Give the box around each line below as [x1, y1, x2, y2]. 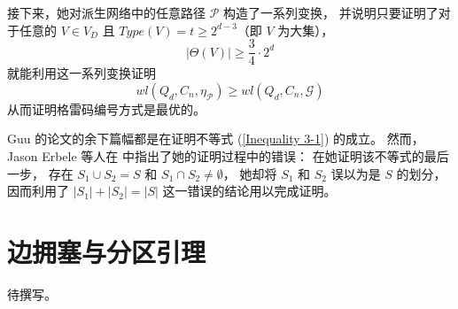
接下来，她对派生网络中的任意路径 [7, 4, 206, 21]
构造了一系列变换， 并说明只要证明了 [223, 4, 439, 21]
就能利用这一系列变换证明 [7, 64, 156, 82]
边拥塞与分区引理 [7, 234, 206, 269]
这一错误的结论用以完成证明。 [162, 182, 337, 200]
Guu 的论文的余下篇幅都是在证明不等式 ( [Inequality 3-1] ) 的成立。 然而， [7, 129, 424, 148]
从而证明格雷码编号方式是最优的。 [7, 99, 206, 118]
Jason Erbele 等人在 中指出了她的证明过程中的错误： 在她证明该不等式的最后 [7, 147, 449, 166]
